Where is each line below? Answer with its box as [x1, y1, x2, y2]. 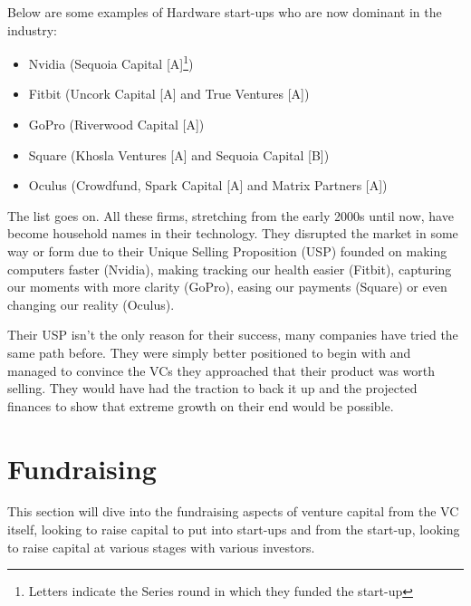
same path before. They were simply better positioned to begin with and [7, 342, 411, 361]
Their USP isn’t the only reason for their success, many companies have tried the [7, 325, 458, 344]
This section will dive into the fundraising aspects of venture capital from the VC [7, 502, 459, 521]
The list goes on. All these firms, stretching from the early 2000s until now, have [7, 206, 454, 225]
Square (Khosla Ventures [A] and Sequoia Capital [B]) [28, 145, 330, 164]
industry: [7, 20, 57, 39]
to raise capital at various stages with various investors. [7, 537, 315, 556]
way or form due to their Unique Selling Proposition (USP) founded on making [7, 242, 447, 260]
